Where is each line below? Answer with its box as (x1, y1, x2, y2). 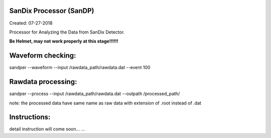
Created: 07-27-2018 (9, 20, 53, 26)
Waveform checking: (9, 51, 76, 60)
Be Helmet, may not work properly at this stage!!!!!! (9, 38, 118, 44)
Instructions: (9, 113, 51, 121)
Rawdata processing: (9, 77, 77, 86)
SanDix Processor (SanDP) (9, 6, 94, 15)
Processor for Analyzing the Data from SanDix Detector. (9, 29, 125, 35)
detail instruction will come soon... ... (9, 126, 85, 132)
